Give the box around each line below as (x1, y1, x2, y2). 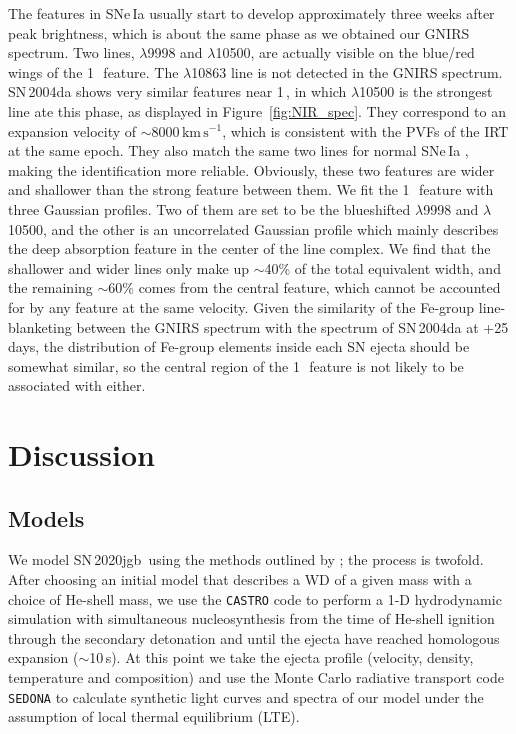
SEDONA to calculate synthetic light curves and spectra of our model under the (8, 686, 484, 707)
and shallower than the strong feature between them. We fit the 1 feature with (8, 179, 494, 200)
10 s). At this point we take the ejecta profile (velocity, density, (89, 647, 474, 668)
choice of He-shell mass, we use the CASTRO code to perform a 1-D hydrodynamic (8, 588, 502, 609)
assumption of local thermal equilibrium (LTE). (8, 706, 300, 727)
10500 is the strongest (359, 81, 493, 102)
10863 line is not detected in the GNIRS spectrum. (191, 61, 503, 82)
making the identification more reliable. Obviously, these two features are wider (8, 159, 495, 180)
